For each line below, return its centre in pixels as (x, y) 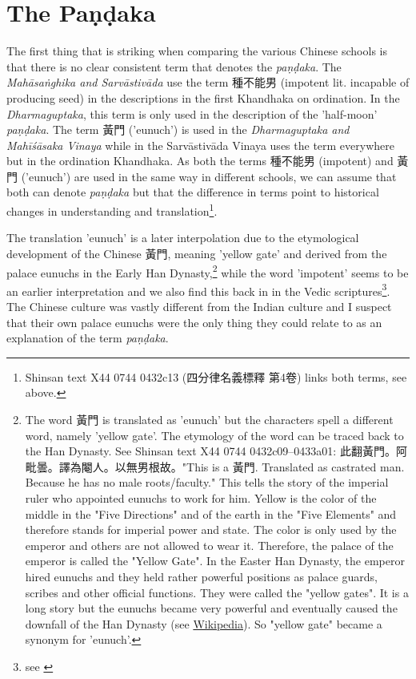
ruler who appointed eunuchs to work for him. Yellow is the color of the (201, 497)
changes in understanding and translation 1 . (112, 210)
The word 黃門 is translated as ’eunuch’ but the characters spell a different (209, 419)
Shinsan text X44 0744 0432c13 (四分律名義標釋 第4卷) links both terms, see (216, 376)
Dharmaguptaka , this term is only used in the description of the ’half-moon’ (192, 113)
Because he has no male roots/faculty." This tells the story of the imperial (207, 482)
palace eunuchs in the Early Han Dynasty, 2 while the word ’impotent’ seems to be (208, 271)
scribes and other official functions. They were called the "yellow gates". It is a (217, 592)
